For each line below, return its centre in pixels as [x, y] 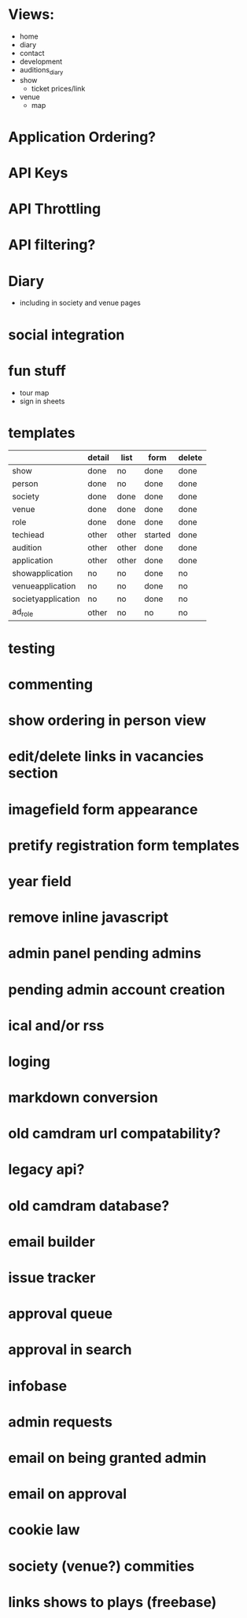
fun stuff [37, 371]
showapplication [42, 573]
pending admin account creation [117, 989]
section [33, 773]
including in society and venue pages [80, 303]
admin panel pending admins [105, 954]
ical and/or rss [56, 1025]
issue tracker [52, 1278]
